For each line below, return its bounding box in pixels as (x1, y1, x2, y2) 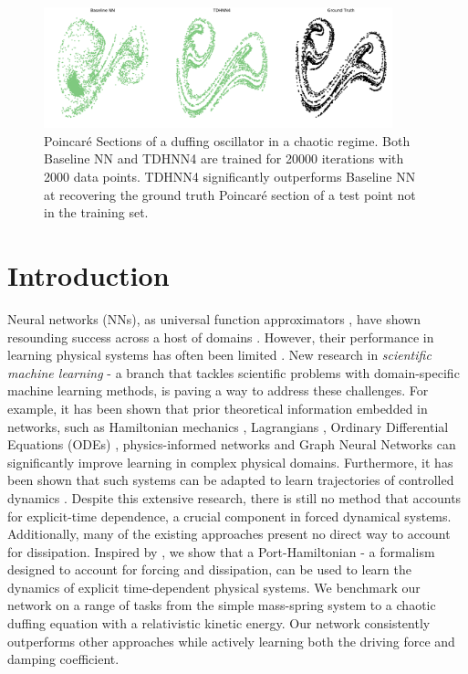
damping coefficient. (7, 649, 120, 669)
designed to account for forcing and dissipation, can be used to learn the (7, 560, 412, 579)
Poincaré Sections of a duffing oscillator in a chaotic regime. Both (44, 131, 411, 150)
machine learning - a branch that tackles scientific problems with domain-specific (7, 363, 460, 382)
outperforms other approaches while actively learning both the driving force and (7, 631, 455, 650)
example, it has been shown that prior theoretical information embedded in (7, 398, 428, 417)
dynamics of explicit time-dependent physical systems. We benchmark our (7, 577, 421, 596)
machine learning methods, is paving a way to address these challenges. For (7, 381, 429, 400)
